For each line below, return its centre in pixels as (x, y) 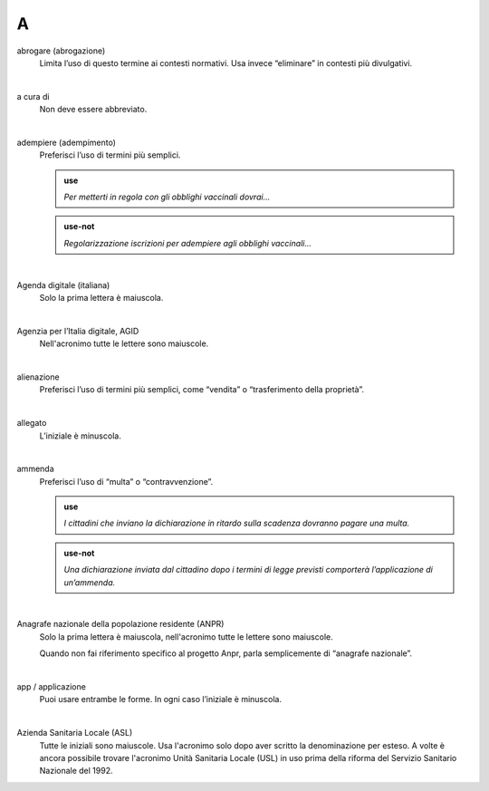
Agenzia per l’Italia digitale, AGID (78, 331)
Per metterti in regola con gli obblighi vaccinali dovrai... (167, 197)
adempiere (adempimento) (67, 142)
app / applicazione (51, 687)
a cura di (33, 96)
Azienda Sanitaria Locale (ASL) (75, 733)
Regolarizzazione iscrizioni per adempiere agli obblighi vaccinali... (188, 243)
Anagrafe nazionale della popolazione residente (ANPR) (120, 624)
